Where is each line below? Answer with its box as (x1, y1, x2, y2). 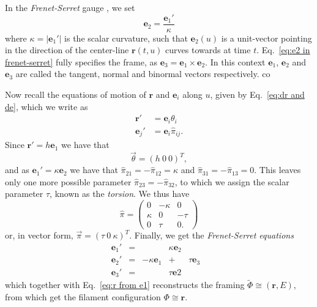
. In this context (205, 55, 266, 68)
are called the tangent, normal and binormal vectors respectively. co (15, 67, 270, 80)
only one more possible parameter (5, 175, 132, 188)
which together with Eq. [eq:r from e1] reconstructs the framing (5, 278, 245, 291)
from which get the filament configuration (5, 290, 161, 303)
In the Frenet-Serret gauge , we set (5, 1, 135, 13)
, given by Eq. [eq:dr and (210, 88, 305, 101)
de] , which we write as (5, 100, 88, 113)
